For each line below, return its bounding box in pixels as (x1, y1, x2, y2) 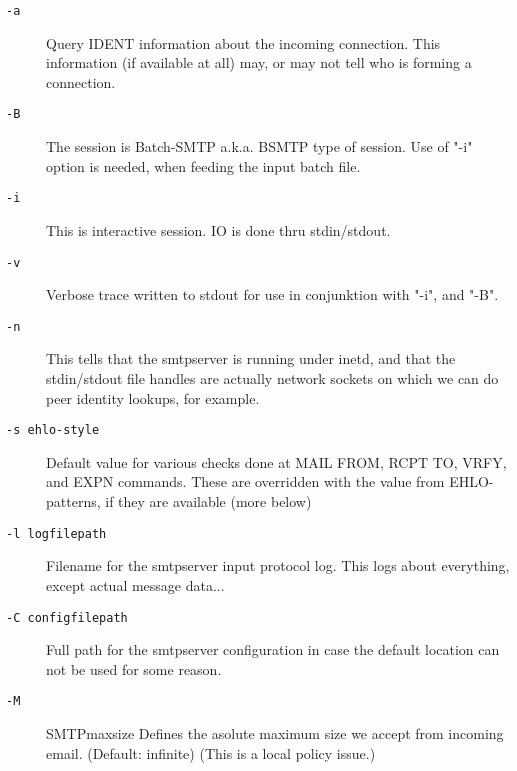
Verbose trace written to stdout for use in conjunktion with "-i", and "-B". (46, 284, 499, 305)
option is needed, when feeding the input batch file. (46, 155, 361, 176)
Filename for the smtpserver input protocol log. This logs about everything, (46, 555, 510, 576)
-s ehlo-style (6, 423, 100, 438)
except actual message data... (46, 574, 225, 595)
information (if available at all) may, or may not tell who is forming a (46, 52, 472, 73)
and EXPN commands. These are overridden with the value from (46, 471, 445, 492)
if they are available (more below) (105, 491, 312, 512)
